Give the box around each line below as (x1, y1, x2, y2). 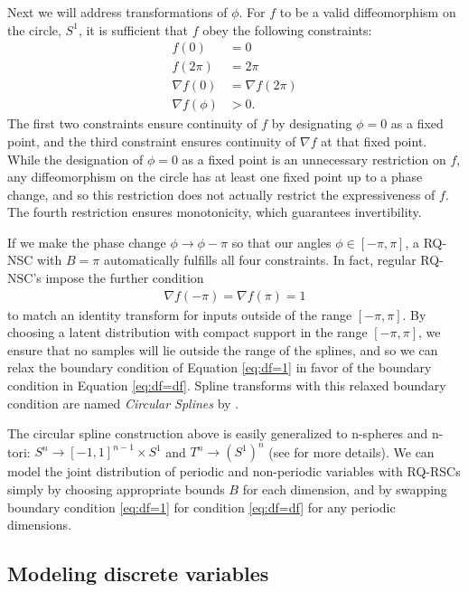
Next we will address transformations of (7, 3, 228, 21)
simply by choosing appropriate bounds (7, 479, 225, 498)
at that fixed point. (321, 131, 427, 150)
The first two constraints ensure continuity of (7, 114, 257, 133)
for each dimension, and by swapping (242, 479, 447, 498)
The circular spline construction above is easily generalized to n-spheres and (7, 424, 428, 443)
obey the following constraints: (202, 20, 372, 39)
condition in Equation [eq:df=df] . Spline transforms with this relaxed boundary (7, 376, 446, 395)
